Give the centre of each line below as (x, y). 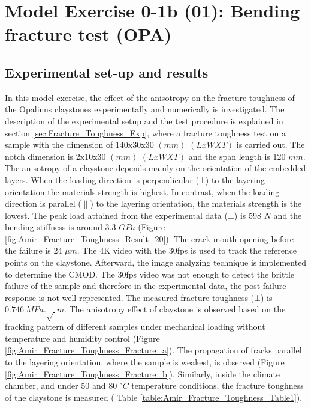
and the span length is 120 (237, 156)
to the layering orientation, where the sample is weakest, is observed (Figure (145, 362)
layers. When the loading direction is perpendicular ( (102, 179)
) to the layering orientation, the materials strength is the (196, 203)
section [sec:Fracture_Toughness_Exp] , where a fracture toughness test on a (145, 132)
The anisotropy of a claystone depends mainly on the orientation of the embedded (155, 168)
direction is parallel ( (43, 203)
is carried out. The (271, 145)
